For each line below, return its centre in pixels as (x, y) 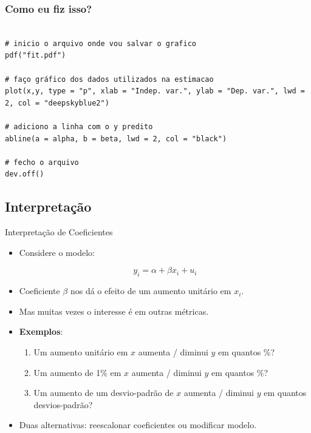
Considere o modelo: (57, 252)
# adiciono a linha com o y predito (79, 126)
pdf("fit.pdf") (36, 55)
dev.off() (25, 174)
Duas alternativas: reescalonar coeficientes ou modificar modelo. (138, 425)
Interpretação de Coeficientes (59, 232)
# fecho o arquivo (42, 162)
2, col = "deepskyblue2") (57, 103)
